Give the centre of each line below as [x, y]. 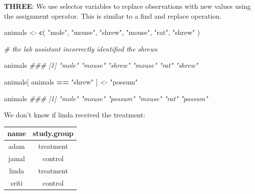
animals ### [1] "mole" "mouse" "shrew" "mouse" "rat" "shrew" [101, 65]
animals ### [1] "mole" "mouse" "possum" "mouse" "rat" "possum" [106, 98]
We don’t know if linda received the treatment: [75, 115]
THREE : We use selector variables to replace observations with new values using [127, 6]
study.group [53, 133]
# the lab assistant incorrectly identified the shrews [81, 48]
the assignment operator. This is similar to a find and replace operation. [113, 15]
